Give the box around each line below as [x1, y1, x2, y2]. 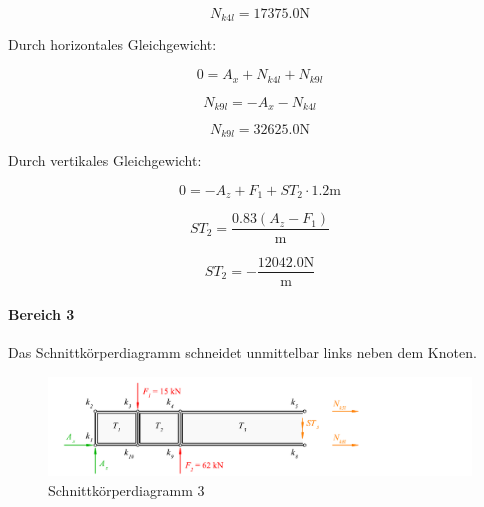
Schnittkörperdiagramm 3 [48, 479, 205, 500]
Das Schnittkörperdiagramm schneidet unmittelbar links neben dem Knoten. [8, 342, 477, 363]
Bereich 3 [8, 304, 75, 325]
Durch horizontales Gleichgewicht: [8, 34, 217, 55]
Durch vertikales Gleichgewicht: [8, 150, 202, 171]
